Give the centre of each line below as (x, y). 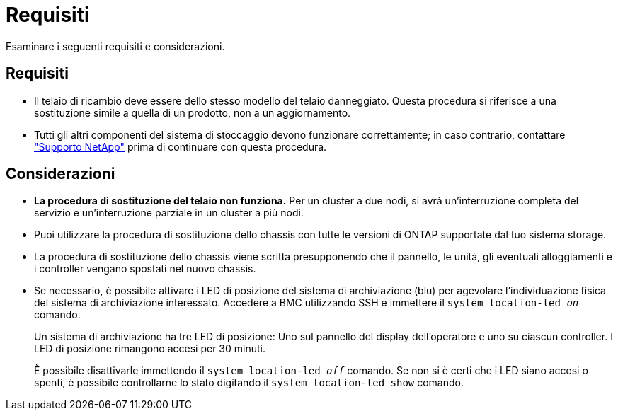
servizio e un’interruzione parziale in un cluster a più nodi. (169, 213)
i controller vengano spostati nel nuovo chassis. (145, 269)
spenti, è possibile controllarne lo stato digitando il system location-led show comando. (249, 383)
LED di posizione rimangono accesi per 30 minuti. (150, 349)
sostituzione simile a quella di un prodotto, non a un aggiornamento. (193, 112)
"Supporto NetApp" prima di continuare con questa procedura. (181, 146)
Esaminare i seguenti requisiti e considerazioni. (115, 46)
